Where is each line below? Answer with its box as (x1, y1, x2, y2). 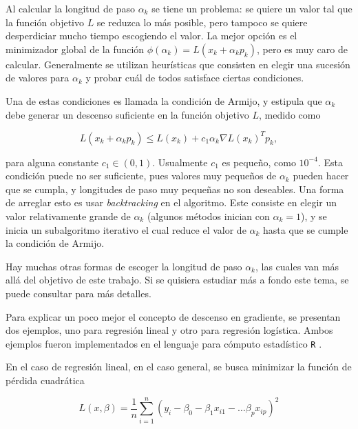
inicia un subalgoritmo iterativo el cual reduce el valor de (6, 222, 246, 237)
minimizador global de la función (6, 41, 145, 56)
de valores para (6, 70, 70, 85)
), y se (300, 209, 327, 223)
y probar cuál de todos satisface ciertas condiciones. (85, 70, 304, 85)
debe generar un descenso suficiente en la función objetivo (6, 107, 249, 121)
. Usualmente (152, 154, 208, 169)
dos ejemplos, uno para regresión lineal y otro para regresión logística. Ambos (6, 323, 333, 337)
